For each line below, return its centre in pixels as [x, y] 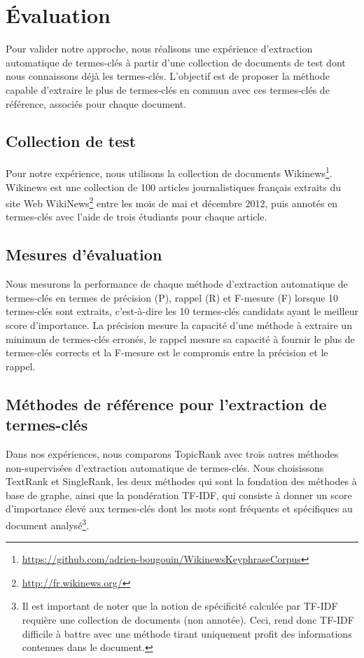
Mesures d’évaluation [84, 254]
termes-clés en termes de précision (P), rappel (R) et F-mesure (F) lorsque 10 [172, 297]
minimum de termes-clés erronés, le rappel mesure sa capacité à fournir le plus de [180, 338]
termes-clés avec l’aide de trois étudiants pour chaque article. [136, 217]
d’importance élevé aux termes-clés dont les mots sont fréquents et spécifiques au [179, 509]
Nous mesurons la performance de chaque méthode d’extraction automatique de [177, 284]
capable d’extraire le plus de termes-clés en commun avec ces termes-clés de [168, 89]
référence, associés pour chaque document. [96, 103]
